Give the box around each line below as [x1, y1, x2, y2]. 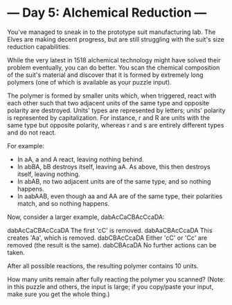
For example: [7, 141, 45, 150]
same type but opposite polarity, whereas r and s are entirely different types [7, 121, 224, 129]
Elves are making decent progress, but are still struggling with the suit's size [7, 35, 225, 43]
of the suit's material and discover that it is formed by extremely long [7, 71, 204, 79]
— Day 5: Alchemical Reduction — [7, 5, 207, 21]
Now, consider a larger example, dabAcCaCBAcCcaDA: [7, 213, 165, 221]
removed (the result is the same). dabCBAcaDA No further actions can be [7, 241, 217, 249]
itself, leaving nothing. [17, 170, 81, 178]
